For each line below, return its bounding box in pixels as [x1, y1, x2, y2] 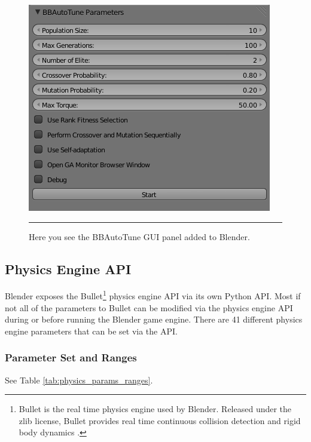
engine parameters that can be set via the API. [5, 324, 178, 337]
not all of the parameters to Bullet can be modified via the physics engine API [5, 301, 293, 314]
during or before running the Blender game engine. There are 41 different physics [5, 313, 303, 326]
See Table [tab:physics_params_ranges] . [5, 373, 153, 386]
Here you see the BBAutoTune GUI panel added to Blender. [29, 230, 250, 243]
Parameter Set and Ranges [5, 350, 137, 365]
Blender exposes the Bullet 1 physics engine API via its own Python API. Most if [5, 288, 301, 302]
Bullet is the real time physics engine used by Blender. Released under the [19, 403, 292, 415]
